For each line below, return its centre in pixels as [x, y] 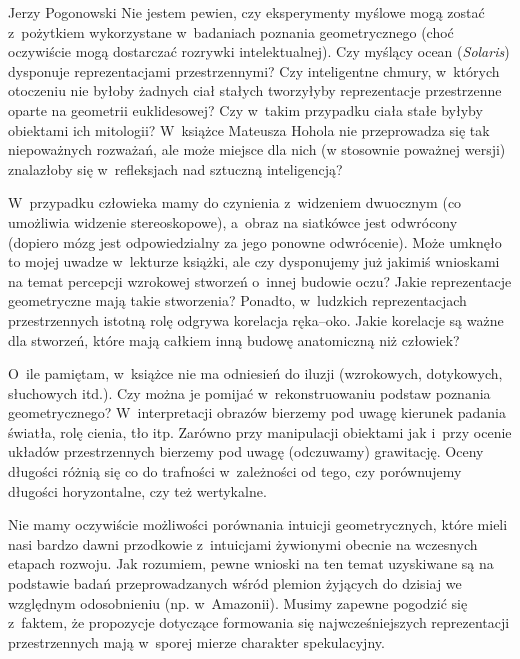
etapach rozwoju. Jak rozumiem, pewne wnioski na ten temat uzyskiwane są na [251, 563]
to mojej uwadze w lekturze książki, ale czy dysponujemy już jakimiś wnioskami [254, 261]
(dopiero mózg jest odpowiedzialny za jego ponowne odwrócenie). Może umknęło [255, 241]
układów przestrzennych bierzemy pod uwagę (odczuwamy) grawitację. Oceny [246, 451]
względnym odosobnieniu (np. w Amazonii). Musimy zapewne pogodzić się [238, 602]
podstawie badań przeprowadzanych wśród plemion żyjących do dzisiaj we [235, 583]
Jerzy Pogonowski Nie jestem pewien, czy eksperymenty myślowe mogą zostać [246, 12]
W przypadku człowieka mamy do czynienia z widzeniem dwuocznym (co [235, 202]
